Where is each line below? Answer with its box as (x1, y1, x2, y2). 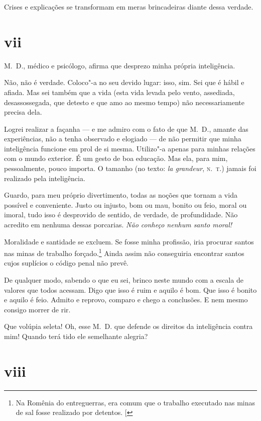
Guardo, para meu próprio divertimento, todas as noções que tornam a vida (4, 190, 237, 200)
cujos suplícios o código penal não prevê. (4, 258, 128, 268)
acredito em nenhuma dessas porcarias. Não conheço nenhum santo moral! (4, 219, 232, 230)
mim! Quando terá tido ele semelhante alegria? (4, 331, 148, 342)
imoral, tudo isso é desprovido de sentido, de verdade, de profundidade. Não (4, 209, 238, 220)
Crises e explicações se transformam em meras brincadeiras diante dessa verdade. (4, 2, 253, 12)
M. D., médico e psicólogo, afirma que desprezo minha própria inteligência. (4, 60, 235, 70)
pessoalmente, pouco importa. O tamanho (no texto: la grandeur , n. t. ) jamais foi (4, 163, 256, 174)
